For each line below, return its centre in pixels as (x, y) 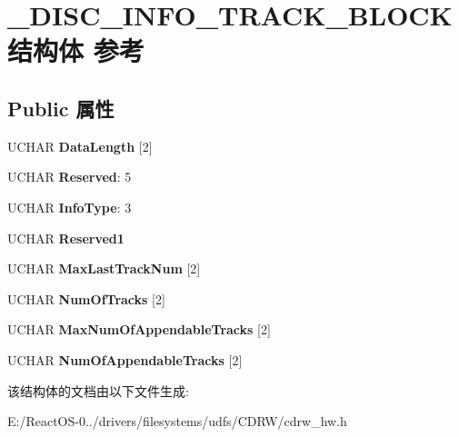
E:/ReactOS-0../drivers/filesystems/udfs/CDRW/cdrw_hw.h (177, 421)
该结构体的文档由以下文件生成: (98, 390)
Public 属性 (61, 108)
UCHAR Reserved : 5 (70, 177)
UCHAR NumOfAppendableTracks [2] (125, 359)
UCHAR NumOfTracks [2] (86, 298)
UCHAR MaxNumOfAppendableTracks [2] (139, 329)
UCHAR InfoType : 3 (70, 207)
